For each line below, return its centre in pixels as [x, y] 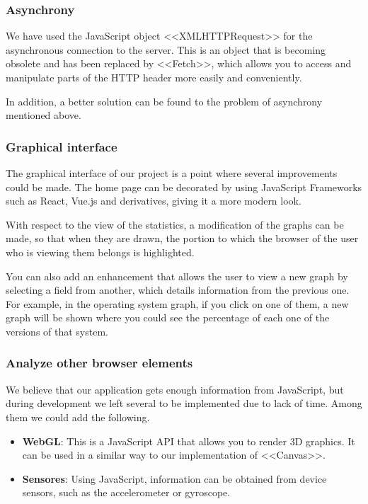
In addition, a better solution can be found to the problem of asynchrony [164, 101]
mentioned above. [44, 115]
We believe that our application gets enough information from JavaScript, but [175, 389]
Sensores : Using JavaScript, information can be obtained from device [174, 478]
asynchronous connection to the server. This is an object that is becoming [166, 49]
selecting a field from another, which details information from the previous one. [178, 290]
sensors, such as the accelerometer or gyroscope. [126, 492]
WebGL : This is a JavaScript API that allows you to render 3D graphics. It [189, 441]
